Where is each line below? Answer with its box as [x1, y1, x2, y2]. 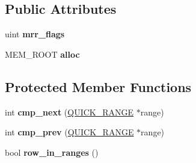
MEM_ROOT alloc [5, 48, 80, 60]
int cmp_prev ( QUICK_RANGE [5, 126, 134, 138]
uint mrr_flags [5, 28, 65, 40]
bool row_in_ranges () [5, 146, 99, 158]
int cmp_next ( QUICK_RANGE [5, 105, 134, 118]
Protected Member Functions [5, 77, 192, 96]
